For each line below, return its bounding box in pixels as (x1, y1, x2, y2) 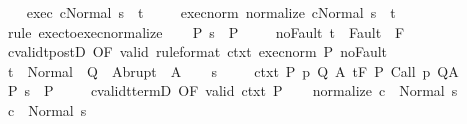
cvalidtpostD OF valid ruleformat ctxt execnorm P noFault (7, 41, 388, 62)
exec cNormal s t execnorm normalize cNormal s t (26, 2, 396, 22)
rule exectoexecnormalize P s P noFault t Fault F (7, 21, 405, 42)
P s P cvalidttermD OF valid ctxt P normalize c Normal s (7, 80, 458, 101)
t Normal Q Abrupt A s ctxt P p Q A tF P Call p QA (7, 60, 459, 81)
